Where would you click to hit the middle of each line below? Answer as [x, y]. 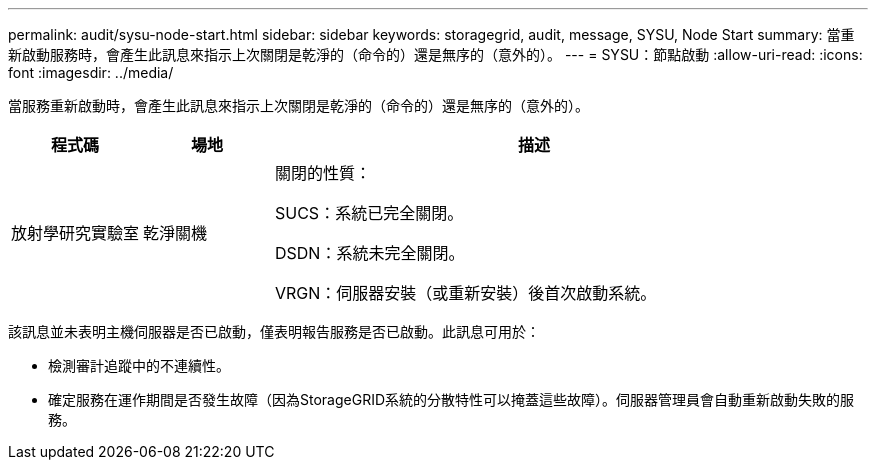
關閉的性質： [323, 173]
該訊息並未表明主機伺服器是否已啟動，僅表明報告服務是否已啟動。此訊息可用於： [274, 331]
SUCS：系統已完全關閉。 [369, 213]
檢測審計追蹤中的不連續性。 [139, 365]
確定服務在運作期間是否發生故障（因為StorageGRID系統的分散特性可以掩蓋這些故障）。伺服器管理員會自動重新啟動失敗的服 [451, 399]
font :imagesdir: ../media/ [91, 72]
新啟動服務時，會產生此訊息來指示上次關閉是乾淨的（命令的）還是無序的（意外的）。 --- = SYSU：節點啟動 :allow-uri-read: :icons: [435, 54]
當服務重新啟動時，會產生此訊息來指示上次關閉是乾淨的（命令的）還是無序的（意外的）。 [298, 105]
